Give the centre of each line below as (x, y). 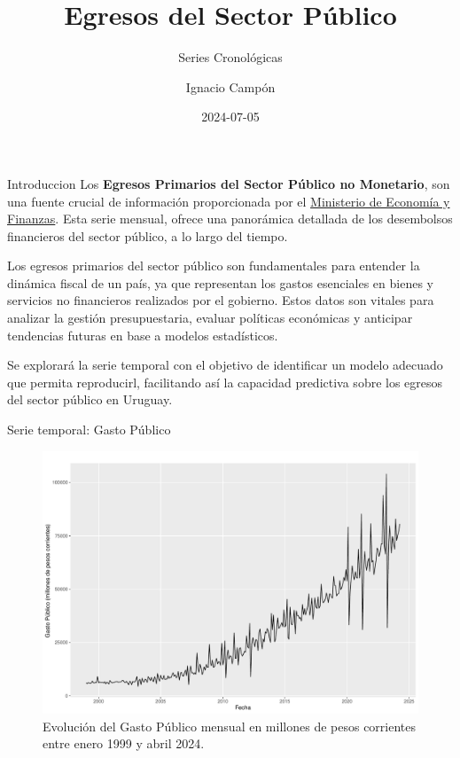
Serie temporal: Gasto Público (89, 430)
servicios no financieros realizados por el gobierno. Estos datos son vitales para (221, 300)
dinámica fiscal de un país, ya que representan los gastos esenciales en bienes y (220, 282)
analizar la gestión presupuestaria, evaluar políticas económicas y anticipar (210, 318)
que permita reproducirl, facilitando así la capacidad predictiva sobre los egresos (225, 382)
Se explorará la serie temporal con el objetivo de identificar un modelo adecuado (225, 365)
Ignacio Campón (230, 86)
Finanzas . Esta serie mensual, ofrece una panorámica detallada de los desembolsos (230, 219)
